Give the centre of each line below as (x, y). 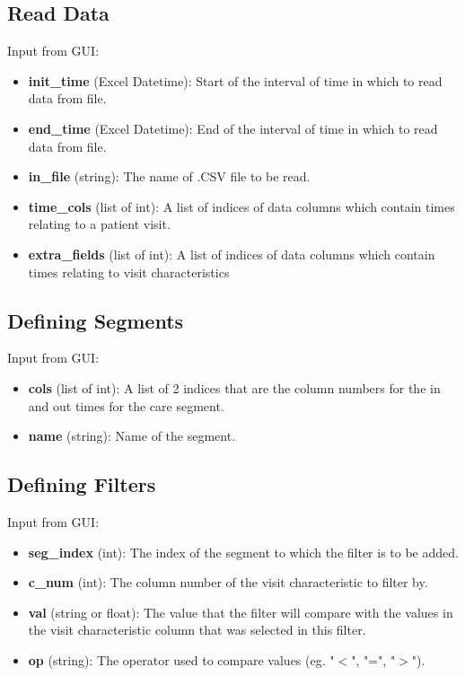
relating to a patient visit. (99, 224)
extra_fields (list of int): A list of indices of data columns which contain (232, 254)
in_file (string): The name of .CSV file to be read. (169, 176)
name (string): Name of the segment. (132, 436)
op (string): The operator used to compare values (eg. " (181, 659)
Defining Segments (96, 320)
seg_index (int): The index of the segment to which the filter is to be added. (243, 552)
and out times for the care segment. (126, 405)
